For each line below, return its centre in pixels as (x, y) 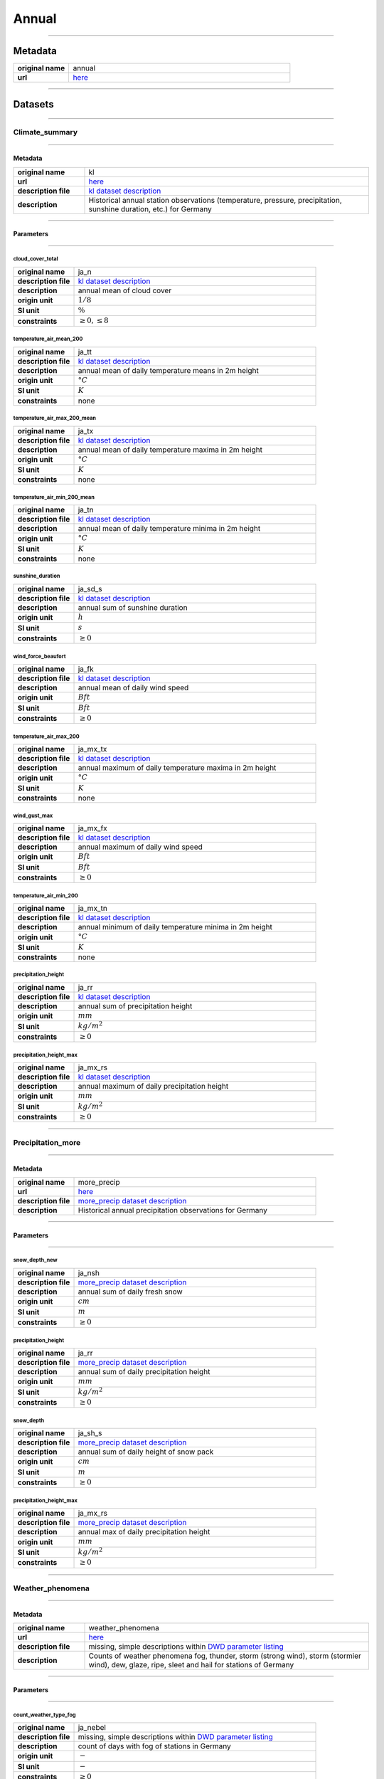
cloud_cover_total (36, 259)
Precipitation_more (47, 1142)
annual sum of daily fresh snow (130, 1292)
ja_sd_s (90, 589)
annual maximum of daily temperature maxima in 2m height (177, 768)
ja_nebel (92, 1728)
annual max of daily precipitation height (144, 1532)
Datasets (33, 104)
